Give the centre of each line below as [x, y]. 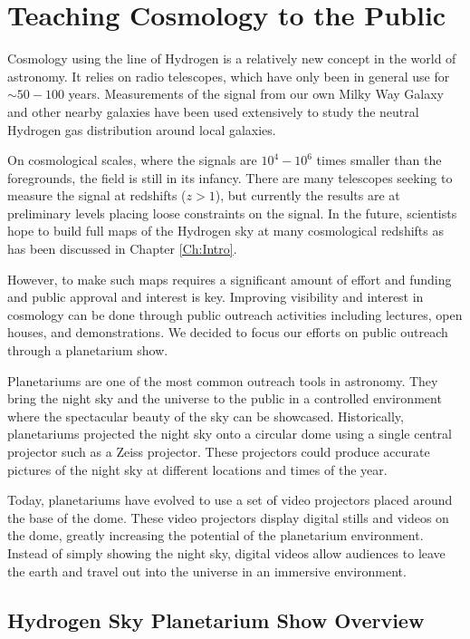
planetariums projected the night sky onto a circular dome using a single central [230, 434]
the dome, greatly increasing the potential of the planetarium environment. [216, 535]
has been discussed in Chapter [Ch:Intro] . [122, 249]
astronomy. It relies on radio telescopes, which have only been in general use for [229, 76]
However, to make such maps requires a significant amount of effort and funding [230, 279]
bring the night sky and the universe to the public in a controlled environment [225, 398]
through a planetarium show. [88, 350]
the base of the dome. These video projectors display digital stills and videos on [228, 517]
